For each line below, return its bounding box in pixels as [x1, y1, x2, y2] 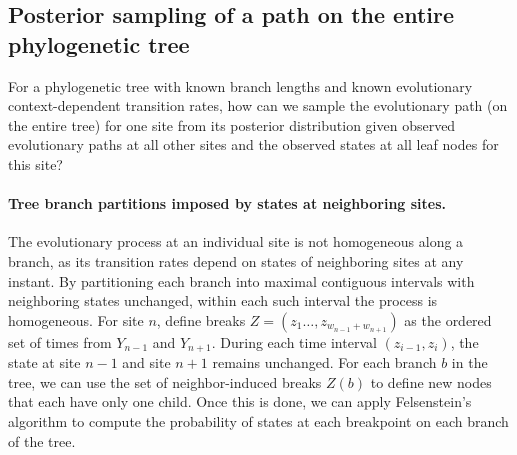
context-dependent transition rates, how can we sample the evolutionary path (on [8, 95, 508, 116]
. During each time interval [211, 331, 377, 352]
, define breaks [156, 309, 246, 330]
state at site [8, 352, 81, 373]
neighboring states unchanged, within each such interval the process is [8, 290, 438, 311]
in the [451, 352, 488, 373]
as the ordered [404, 309, 492, 330]
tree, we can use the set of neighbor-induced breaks [8, 371, 322, 392]
